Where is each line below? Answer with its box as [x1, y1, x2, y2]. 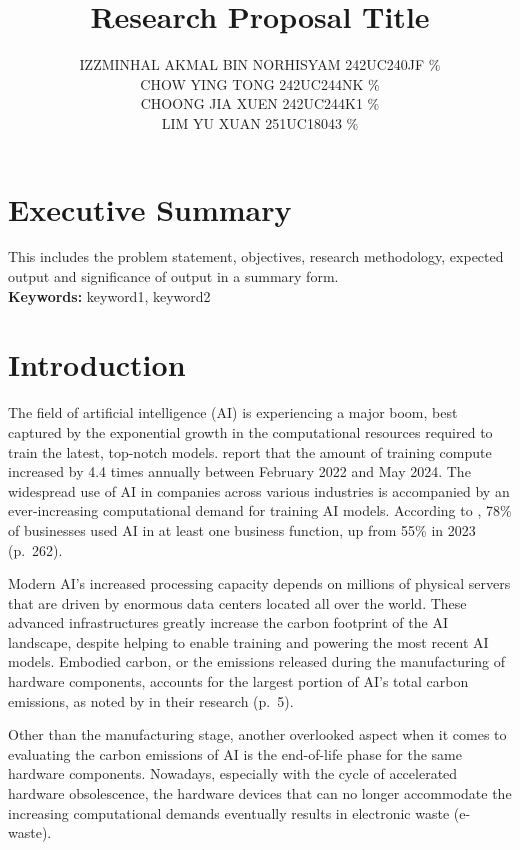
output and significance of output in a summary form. [8, 266, 339, 287]
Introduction [8, 344, 186, 385]
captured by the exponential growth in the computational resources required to [8, 421, 493, 442]
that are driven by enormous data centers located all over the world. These [8, 592, 467, 613]
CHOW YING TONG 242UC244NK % [140, 73, 380, 94]
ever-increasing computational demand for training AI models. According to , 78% [8, 500, 512, 521]
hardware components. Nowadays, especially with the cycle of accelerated [8, 763, 458, 784]
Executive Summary [8, 188, 292, 229]
